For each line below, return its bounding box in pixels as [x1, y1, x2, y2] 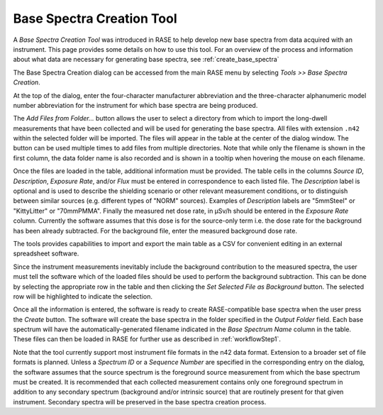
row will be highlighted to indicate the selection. [13, 292, 152, 301]
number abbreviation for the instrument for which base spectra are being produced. [13, 101, 258, 109]
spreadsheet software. [13, 249, 79, 258]
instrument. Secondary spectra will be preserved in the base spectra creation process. [13, 397, 267, 406]
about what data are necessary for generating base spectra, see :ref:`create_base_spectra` [13, 55, 279, 64]
